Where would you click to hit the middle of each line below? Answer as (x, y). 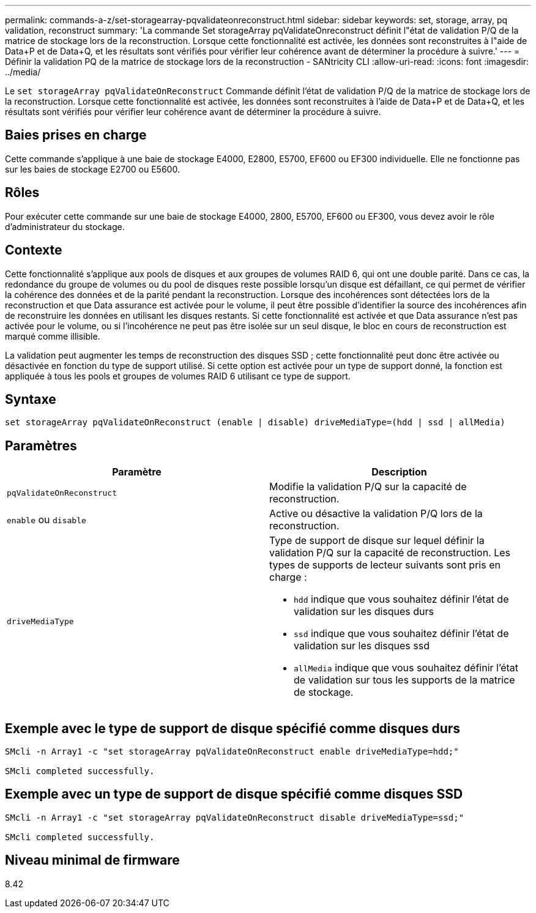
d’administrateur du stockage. (65, 226)
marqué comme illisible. (53, 336)
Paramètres (41, 445)
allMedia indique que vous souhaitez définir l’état (406, 668)
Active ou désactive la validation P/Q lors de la (376, 514)
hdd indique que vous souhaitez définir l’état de (401, 599)
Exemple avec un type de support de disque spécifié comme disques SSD (234, 794)
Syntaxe (31, 399)
